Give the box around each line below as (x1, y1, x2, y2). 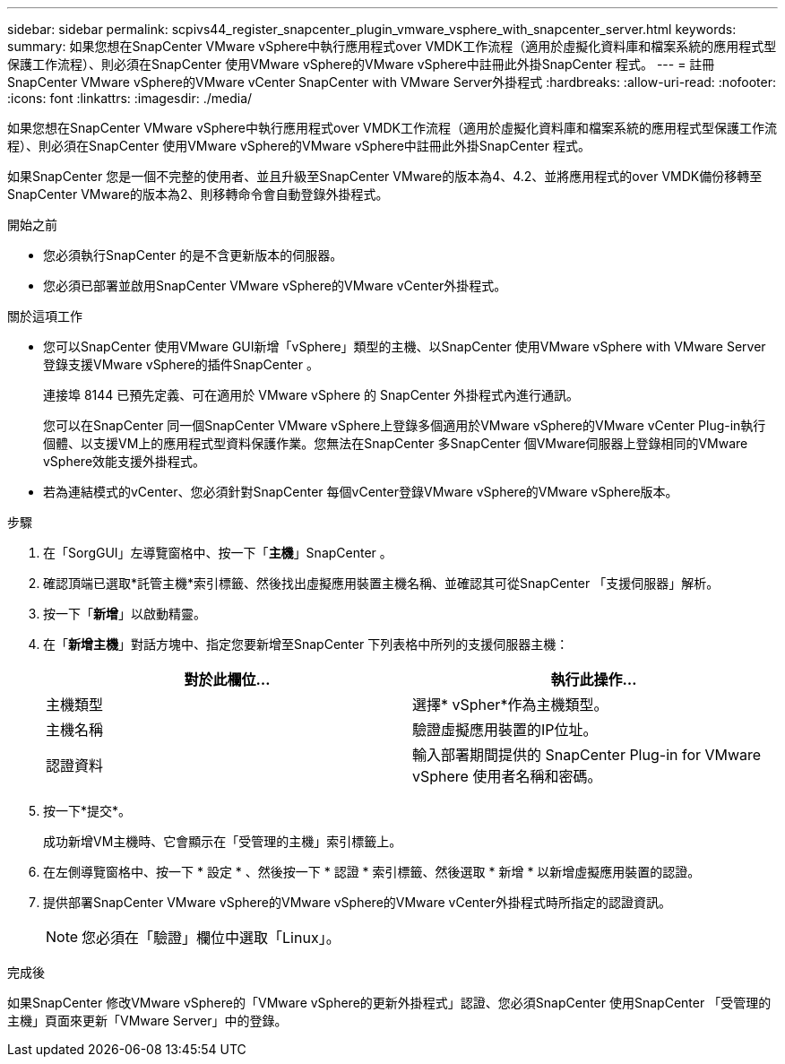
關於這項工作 (7, 308, 82, 324)
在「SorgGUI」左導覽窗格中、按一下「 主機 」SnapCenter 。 (43, 545, 392, 560)
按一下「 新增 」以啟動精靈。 (43, 606, 206, 621)
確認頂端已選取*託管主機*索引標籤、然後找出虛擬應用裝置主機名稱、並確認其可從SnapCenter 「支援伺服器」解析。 (43, 575, 720, 591)
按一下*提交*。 (43, 803, 132, 818)
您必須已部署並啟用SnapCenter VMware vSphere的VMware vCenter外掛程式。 (43, 278, 507, 293)
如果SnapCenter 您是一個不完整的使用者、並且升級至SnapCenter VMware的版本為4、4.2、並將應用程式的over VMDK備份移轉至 (7, 169, 763, 184)
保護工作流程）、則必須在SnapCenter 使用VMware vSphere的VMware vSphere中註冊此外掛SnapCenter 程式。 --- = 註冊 (7, 56, 715, 72)
